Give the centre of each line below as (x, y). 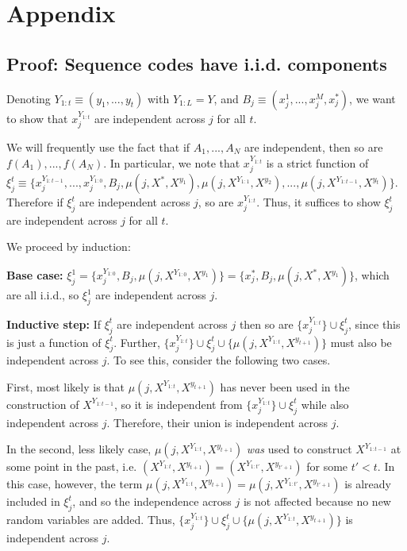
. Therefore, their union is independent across (217, 422)
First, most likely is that (66, 386)
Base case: (35, 275)
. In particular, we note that (172, 162)
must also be (361, 342)
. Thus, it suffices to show (319, 202)
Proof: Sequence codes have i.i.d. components (197, 63)
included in (33, 501)
